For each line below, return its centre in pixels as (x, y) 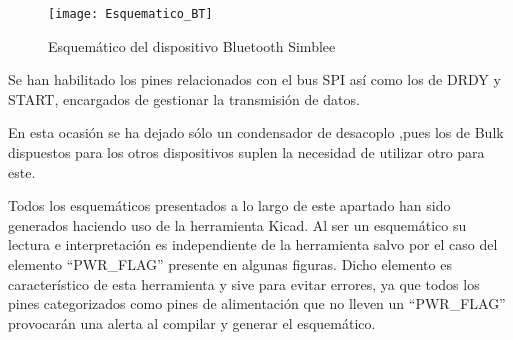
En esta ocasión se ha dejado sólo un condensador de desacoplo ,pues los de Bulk (256, 132)
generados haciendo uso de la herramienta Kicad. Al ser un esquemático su (237, 224)
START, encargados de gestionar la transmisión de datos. (184, 98)
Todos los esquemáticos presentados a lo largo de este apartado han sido (229, 205)
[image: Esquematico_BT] (130, 14)
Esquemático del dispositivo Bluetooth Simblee (192, 45)
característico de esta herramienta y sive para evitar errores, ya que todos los (244, 283)
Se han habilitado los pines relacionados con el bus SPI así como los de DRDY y (254, 79)
